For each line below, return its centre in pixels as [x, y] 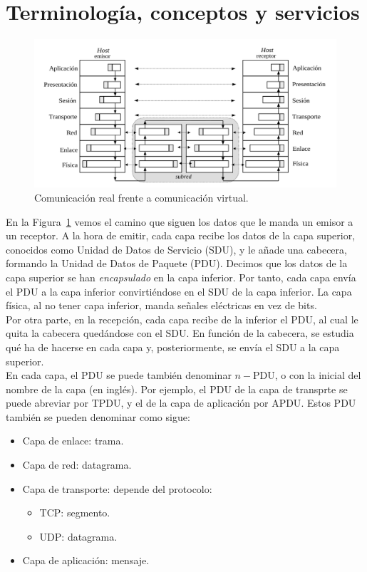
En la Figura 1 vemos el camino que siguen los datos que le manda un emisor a [180, 221]
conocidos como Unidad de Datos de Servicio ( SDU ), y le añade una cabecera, [176, 249]
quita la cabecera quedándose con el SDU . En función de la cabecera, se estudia [180, 333]
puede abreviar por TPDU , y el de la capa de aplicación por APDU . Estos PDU [181, 403]
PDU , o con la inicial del [307, 375]
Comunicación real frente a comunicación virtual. [141, 197]
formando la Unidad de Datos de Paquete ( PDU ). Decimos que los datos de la [177, 263]
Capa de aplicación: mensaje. [86, 560]
